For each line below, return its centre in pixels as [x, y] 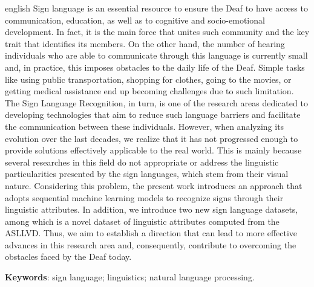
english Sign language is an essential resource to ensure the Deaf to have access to [156, 8]
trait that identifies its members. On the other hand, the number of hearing [145, 43]
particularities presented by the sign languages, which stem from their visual [147, 174]
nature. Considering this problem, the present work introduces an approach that [154, 185]
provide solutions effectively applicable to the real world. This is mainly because [153, 150]
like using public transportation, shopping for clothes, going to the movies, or [148, 79]
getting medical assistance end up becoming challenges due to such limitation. [149, 91]
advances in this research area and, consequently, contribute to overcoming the [151, 244]
